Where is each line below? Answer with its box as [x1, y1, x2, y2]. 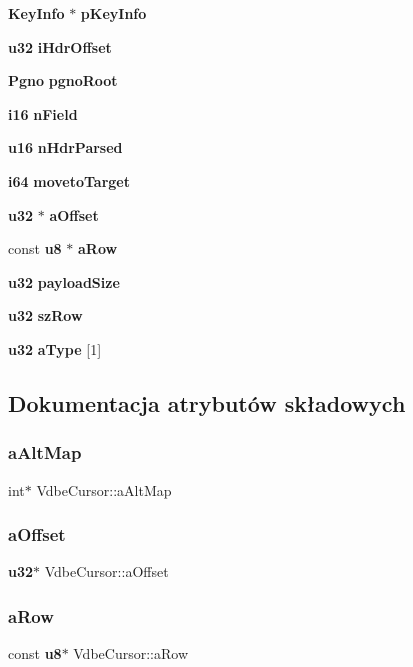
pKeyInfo [80, 3, 147, 23]
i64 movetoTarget [8, 170, 131, 191]
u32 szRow [8, 305, 83, 326]
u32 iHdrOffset [8, 36, 112, 57]
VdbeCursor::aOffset [44, 561, 169, 582]
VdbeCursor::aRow [73, 643, 188, 664]
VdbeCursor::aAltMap [36, 479, 172, 500]
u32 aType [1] [8, 338, 102, 359]
